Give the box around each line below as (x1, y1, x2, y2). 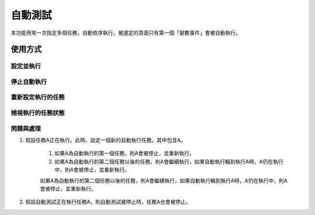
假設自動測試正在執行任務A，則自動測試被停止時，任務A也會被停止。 (25, 199, 191, 206)
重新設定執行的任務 (10, 93, 65, 102)
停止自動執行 (10, 78, 47, 86)
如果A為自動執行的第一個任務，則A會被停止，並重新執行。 (54, 150, 195, 157)
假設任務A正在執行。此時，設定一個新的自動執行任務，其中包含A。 (25, 136, 186, 143)
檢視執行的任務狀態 (10, 109, 65, 117)
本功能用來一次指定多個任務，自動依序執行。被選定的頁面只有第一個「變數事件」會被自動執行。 (10, 29, 241, 36)
